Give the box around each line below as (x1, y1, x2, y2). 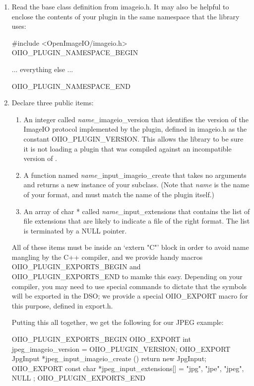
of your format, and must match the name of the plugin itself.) (23, 189, 215, 199)
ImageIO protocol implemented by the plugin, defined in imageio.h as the (23, 124, 247, 134)
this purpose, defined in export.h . (11, 300, 113, 310)
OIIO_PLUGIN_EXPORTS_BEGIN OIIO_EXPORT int (11, 334, 191, 344)
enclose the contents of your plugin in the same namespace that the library (11, 11, 240, 21)
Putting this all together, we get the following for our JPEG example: (11, 317, 224, 327)
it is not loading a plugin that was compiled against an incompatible (23, 143, 232, 154)
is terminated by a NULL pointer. (23, 225, 127, 235)
